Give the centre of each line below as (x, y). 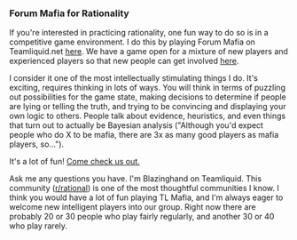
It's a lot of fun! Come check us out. (74, 162)
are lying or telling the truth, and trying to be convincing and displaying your (148, 107)
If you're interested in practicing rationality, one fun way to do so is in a (139, 33)
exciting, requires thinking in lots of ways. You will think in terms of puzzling (148, 88)
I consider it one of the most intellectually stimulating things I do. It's (134, 78)
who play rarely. (39, 226)
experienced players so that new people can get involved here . (124, 61)
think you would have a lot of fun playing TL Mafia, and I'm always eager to (146, 197)
